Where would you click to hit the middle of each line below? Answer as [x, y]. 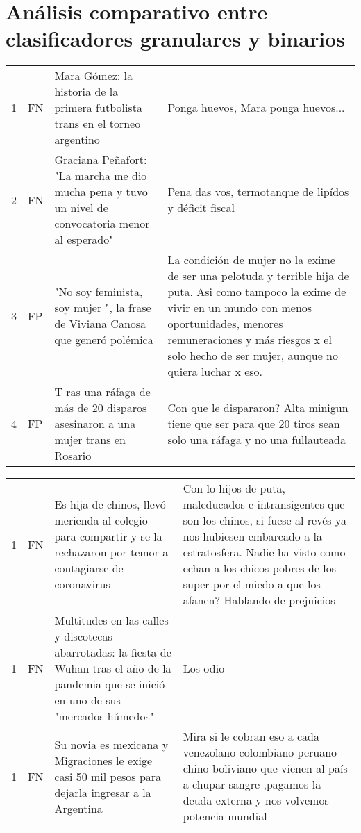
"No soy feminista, [99, 292]
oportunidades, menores [225, 324]
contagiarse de [89, 568]
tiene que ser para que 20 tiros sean [254, 424]
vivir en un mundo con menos [240, 308]
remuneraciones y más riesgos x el [250, 340]
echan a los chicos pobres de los [260, 568]
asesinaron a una [95, 424]
